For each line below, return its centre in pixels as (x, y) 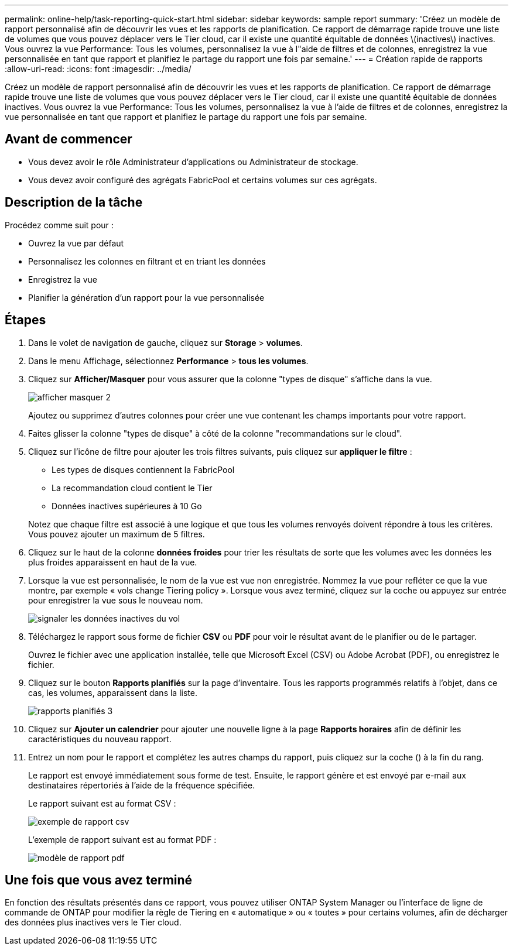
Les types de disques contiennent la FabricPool (143, 469)
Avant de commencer (69, 139)
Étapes (25, 320)
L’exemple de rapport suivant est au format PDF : (122, 839)
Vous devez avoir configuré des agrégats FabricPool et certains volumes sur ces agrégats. (203, 180)
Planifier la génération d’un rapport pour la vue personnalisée (146, 297)
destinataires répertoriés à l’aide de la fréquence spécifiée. (142, 785)
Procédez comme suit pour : (59, 225)
